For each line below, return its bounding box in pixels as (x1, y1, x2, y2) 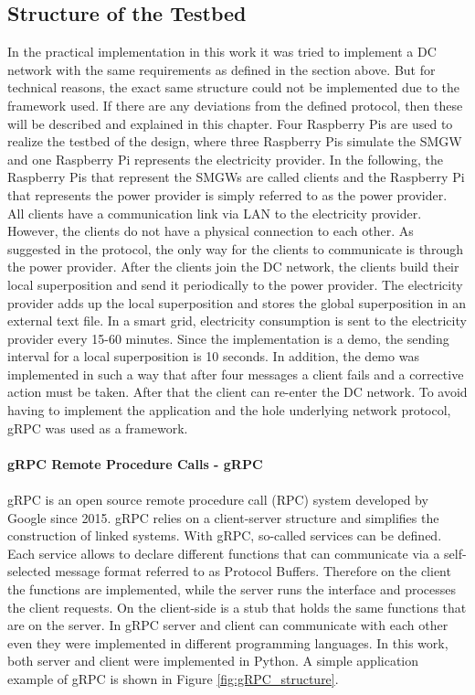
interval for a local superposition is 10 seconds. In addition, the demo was (7, 347, 419, 366)
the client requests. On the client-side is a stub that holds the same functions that (7, 597, 467, 616)
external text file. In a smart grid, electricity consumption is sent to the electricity (7, 311, 467, 330)
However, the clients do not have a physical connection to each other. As (7, 221, 414, 241)
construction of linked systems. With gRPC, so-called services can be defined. (7, 526, 442, 545)
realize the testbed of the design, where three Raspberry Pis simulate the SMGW (7, 132, 462, 151)
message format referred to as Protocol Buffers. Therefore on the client (55, 561, 451, 581)
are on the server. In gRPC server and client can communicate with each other (7, 615, 449, 635)
